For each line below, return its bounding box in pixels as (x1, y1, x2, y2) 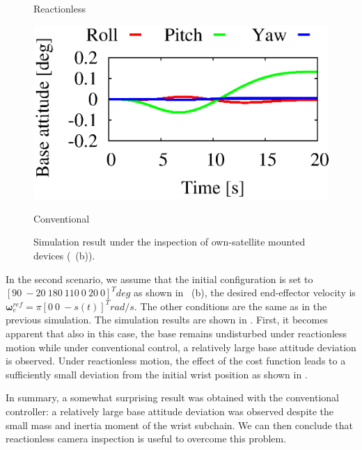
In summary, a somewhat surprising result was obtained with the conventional (6, 390, 339, 405)
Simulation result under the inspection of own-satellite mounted (33, 234, 306, 249)
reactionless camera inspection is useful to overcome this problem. (6, 431, 287, 446)
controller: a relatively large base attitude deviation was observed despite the (6, 404, 334, 418)
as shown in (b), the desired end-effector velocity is (134, 285, 356, 300)
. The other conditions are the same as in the (134, 298, 327, 313)
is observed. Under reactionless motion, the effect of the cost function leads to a (6, 353, 346, 368)
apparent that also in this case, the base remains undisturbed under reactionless (6, 326, 347, 341)
